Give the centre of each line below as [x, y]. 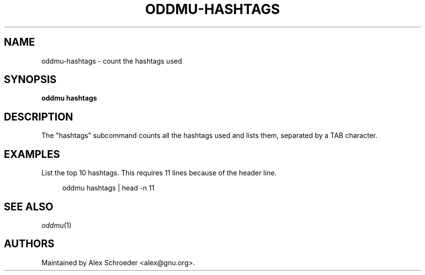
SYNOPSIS [30, 80]
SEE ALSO [29, 206]
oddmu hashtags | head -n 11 [108, 188]
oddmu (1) [57, 225]
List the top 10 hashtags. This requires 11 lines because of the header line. [159, 173]
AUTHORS [29, 244]
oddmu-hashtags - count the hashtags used [112, 61]
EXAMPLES [32, 154]
